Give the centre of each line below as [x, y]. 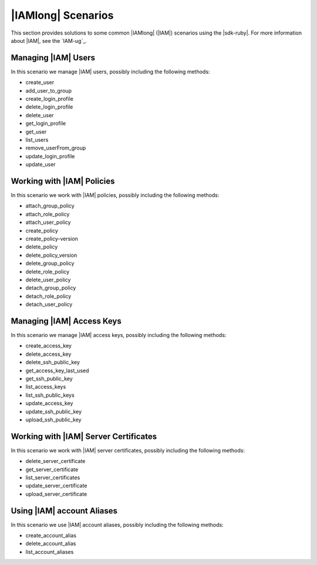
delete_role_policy [48, 271]
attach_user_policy [48, 222]
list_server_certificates [53, 478]
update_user [41, 165]
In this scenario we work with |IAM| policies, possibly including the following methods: [115, 195]
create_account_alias [51, 536]
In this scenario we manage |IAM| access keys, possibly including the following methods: [119, 335]
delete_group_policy [50, 263]
